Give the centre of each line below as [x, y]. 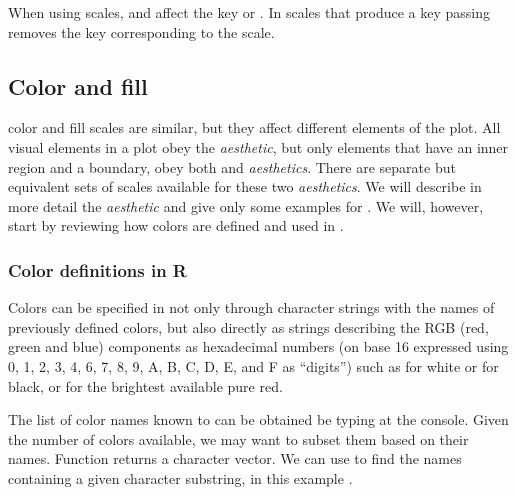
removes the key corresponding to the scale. [141, 31]
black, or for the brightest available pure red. [145, 385]
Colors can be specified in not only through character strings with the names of [251, 307]
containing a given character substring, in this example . [180, 477]
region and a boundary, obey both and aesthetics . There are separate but [232, 166]
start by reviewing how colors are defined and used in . [176, 225]
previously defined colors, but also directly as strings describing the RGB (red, [248, 326]
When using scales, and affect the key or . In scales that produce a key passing [249, 12]
